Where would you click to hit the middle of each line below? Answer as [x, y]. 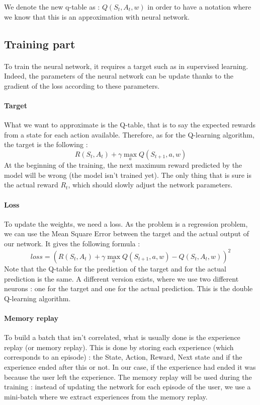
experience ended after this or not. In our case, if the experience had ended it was [130, 366]
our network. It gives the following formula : [72, 243]
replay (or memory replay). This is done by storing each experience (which [119, 347]
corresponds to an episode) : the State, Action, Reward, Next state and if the [123, 357]
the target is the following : [46, 144]
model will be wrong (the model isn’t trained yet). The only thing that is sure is [128, 175]
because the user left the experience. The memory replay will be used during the [128, 377]
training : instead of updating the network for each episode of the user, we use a [127, 387]
